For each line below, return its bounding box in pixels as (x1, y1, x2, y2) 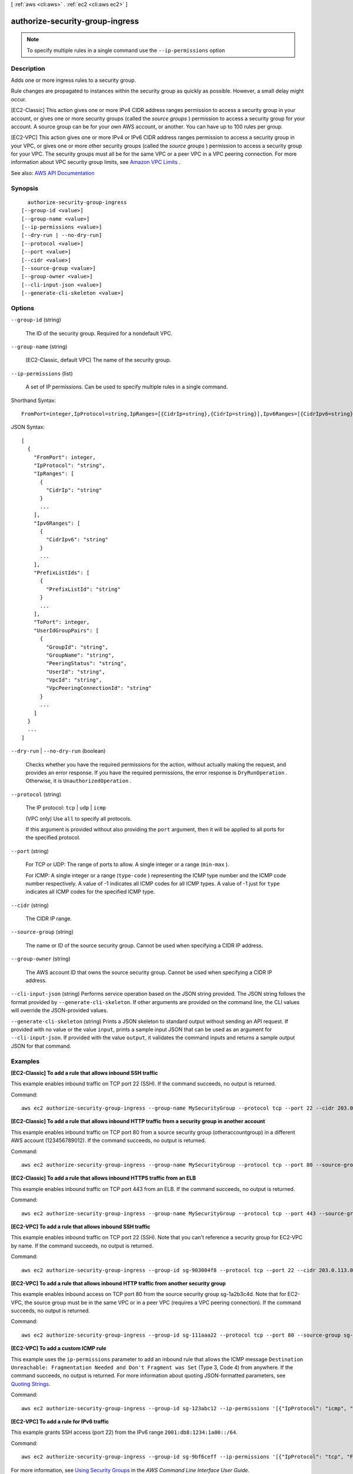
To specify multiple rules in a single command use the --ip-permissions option (26, 47, 225, 54)
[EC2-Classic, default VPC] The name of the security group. (25, 357, 171, 364)
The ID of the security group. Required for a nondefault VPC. (25, 330, 173, 337)
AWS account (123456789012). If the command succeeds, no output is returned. (11, 1137, 206, 1144)
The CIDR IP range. (25, 915, 72, 922)
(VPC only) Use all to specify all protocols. (25, 815, 132, 822)
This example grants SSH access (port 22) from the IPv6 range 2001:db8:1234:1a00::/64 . (11, 1429, 238, 1436)
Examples (11, 1057, 40, 1065)
